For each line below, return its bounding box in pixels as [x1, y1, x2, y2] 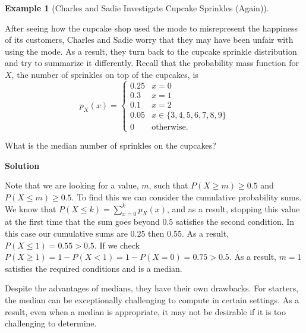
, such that [149, 179, 188, 191]
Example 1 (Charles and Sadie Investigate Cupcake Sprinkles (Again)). [5, 2, 269, 14]
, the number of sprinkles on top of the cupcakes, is [11, 68, 198, 80]
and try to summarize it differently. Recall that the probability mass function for [5, 56, 299, 69]
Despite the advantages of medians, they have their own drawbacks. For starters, [5, 282, 299, 294]
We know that [5, 202, 56, 215]
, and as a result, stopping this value [167, 202, 300, 215]
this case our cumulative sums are [5, 227, 128, 239]
